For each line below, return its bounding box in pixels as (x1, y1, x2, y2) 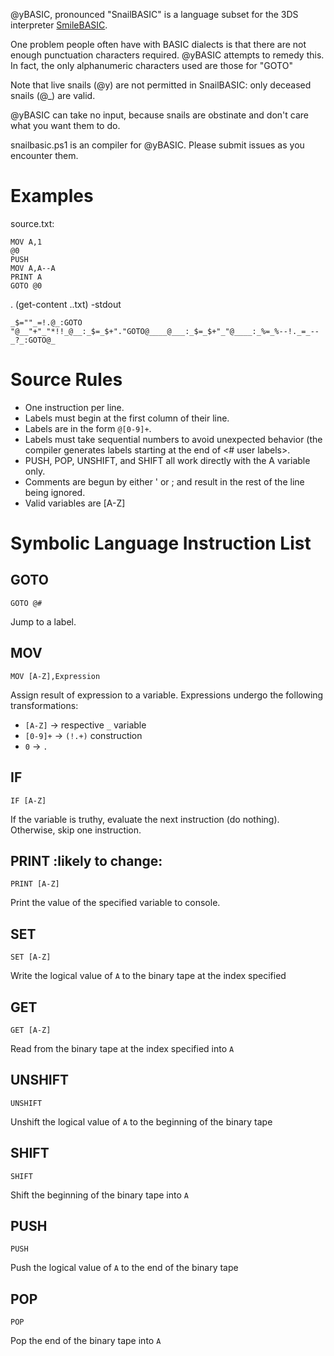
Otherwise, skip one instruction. (10, 824, 142, 836)
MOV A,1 (10, 237, 43, 247)
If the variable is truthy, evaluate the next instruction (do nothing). (10, 813, 280, 825)
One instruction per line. (24, 401, 125, 413)
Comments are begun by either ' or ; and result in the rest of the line (24, 475, 305, 488)
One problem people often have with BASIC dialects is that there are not (10, 39, 307, 50)
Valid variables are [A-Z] (24, 497, 126, 509)
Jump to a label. (10, 615, 77, 628)
